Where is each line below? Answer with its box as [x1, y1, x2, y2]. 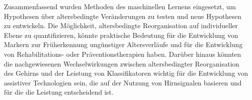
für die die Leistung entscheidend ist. [4, 87, 114, 97]
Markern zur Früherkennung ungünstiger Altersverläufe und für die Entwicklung [4, 39, 243, 50]
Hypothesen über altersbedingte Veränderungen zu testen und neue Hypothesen [4, 11, 241, 21]
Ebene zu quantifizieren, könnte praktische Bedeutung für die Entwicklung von [4, 30, 238, 40]
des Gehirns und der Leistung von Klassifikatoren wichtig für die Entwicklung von [4, 68, 248, 78]
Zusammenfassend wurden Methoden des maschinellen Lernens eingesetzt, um [4, 1, 236, 11]
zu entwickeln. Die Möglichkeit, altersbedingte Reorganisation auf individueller [4, 20, 238, 31]
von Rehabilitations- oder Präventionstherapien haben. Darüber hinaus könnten [4, 49, 241, 59]
